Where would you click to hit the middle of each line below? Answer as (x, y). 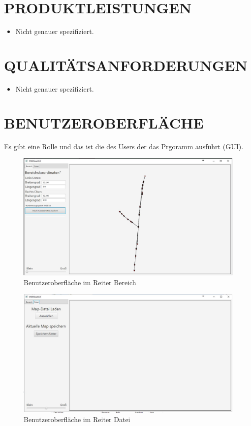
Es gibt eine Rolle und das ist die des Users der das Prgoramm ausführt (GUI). (124, 146)
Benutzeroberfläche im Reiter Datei (77, 419)
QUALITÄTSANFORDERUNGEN (126, 65)
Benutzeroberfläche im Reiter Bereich (80, 282)
